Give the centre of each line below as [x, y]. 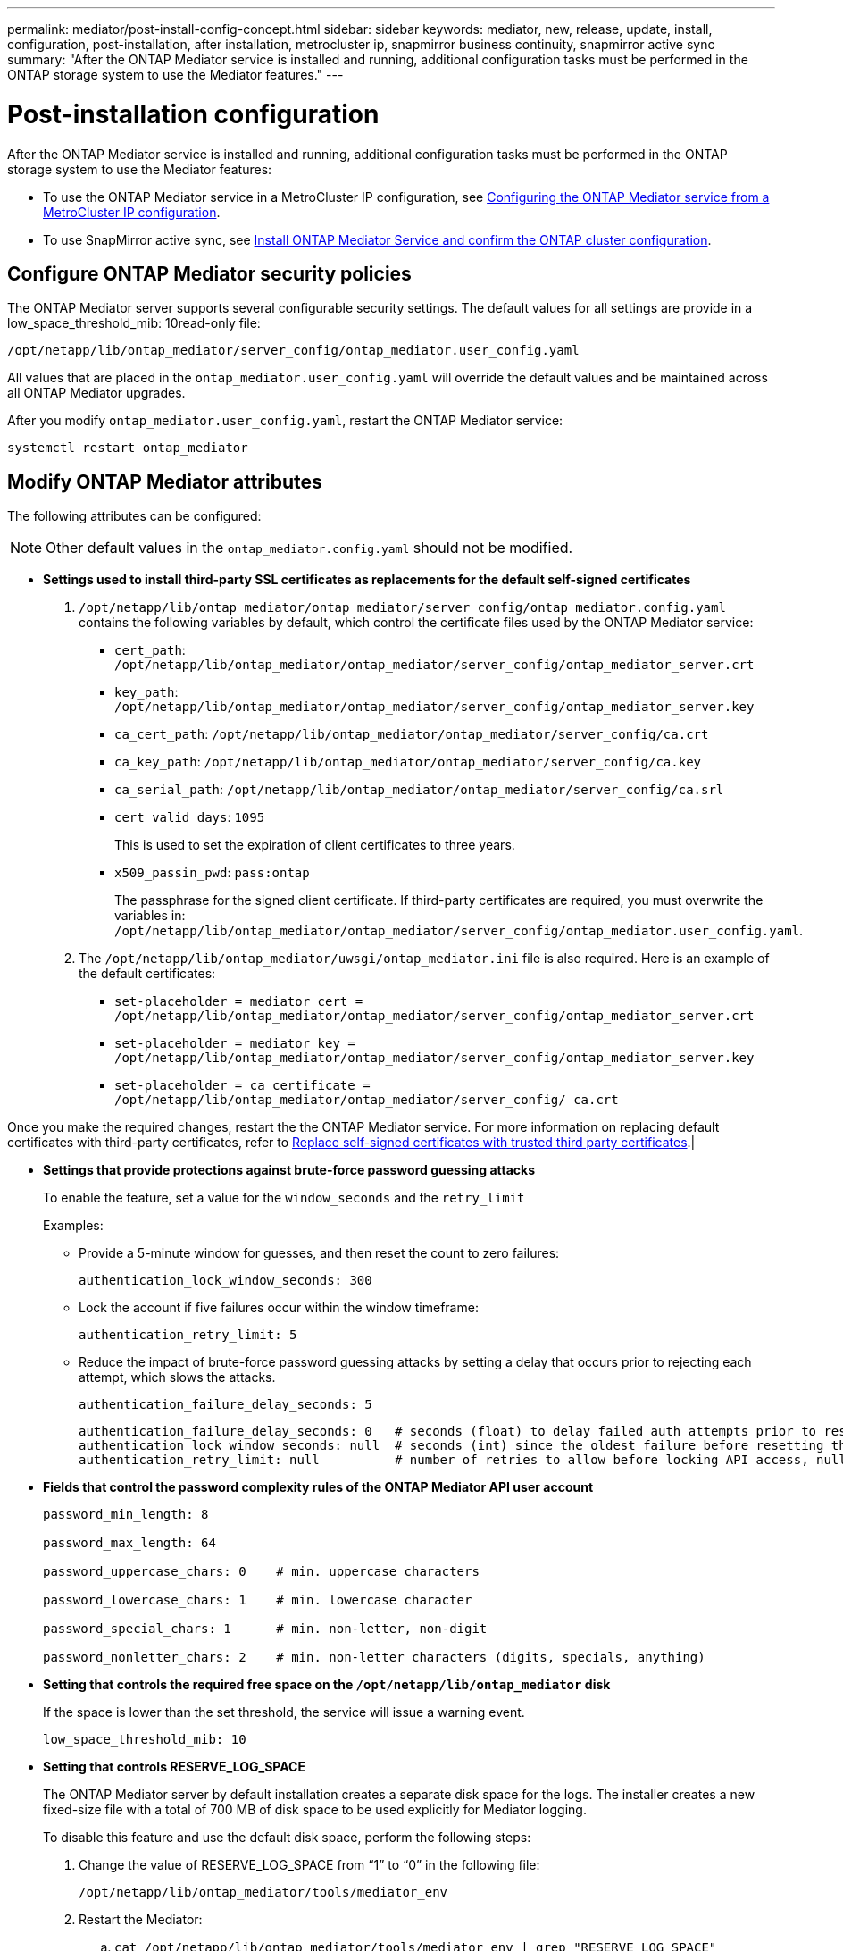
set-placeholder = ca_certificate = [242, 1086]
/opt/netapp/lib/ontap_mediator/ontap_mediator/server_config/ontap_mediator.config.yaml [402, 608]
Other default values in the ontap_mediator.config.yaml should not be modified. [309, 548]
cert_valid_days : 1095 [190, 817]
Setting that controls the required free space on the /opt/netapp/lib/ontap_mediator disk [327, 1685]
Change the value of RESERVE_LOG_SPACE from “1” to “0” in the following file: [309, 1865]
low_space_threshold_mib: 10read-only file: [134, 323]
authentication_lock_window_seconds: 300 [225, 1281]
